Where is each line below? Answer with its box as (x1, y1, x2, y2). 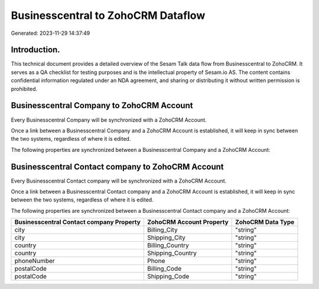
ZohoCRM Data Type (235, 218, 295, 226)
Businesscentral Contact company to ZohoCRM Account (11, 161, 224, 171)
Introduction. (11, 45, 60, 55)
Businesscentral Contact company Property (14, 218, 141, 226)
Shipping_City (147, 233, 186, 242)
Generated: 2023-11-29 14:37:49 (11, 30, 90, 37)
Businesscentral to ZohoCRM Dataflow (11, 9, 206, 22)
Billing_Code (147, 265, 182, 273)
